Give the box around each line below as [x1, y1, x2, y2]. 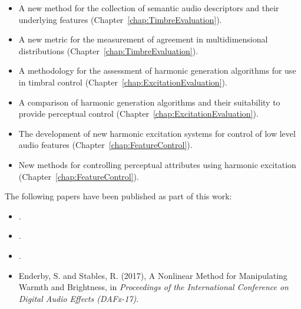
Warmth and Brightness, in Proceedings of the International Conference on [18, 281, 289, 293]
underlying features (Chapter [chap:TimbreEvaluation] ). [18, 13, 222, 25]
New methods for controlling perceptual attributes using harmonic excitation [18, 158, 296, 170]
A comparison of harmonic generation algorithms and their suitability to [18, 96, 280, 108]
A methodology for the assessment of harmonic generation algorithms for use [18, 64, 296, 77]
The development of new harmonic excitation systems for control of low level [18, 127, 296, 139]
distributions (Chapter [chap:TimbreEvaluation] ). [18, 44, 199, 57]
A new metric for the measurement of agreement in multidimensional [18, 33, 268, 45]
